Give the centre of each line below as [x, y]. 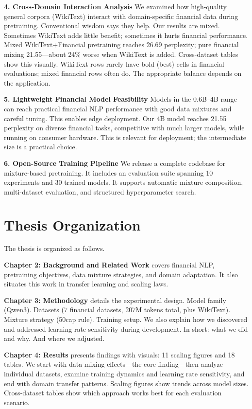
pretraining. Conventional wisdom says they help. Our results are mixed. [112, 26]
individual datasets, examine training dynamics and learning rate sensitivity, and [124, 373]
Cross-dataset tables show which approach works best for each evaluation [113, 393]
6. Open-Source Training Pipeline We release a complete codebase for [115, 163]
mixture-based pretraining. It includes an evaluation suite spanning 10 [109, 172]
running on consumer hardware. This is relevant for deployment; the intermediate [125, 137]
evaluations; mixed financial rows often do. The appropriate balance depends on [123, 73]
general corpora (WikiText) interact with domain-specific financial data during [121, 16]
